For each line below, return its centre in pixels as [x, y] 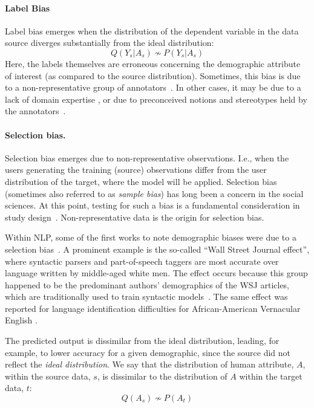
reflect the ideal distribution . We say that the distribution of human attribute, [149, 364]
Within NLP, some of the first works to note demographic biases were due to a [151, 237]
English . [21, 320]
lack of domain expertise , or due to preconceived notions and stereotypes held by [156, 99]
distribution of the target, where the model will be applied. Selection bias [141, 181]
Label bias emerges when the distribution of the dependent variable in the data [152, 31]
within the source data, [48, 376]
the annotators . [35, 111]
